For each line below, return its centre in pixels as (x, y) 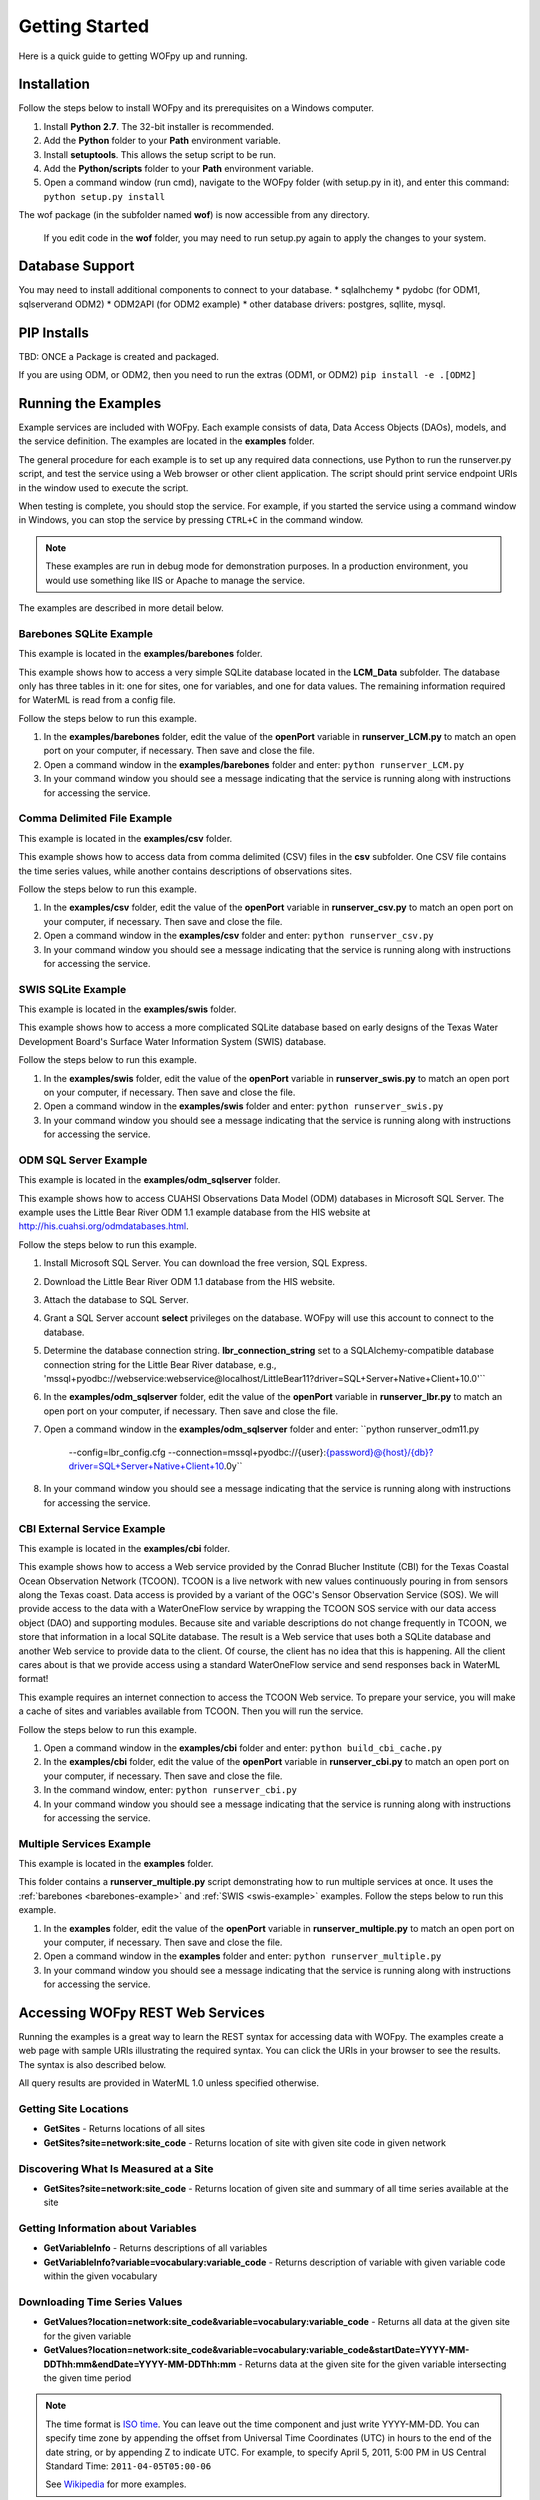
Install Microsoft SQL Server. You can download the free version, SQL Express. (205, 1263)
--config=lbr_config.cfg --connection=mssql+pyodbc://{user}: (197, 1452)
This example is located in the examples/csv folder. (125, 838)
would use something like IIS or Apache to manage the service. (175, 580)
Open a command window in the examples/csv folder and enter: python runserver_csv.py (238, 936)
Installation (54, 84)
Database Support (76, 266)
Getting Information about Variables (107, 2228)
